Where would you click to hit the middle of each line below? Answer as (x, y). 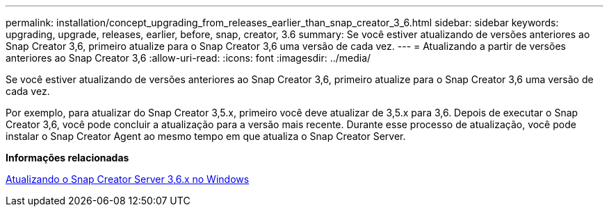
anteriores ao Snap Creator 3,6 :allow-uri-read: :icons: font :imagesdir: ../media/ (188, 58)
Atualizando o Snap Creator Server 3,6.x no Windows (128, 179)
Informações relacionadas (67, 158)
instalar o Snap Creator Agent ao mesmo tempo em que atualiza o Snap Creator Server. (206, 136)
